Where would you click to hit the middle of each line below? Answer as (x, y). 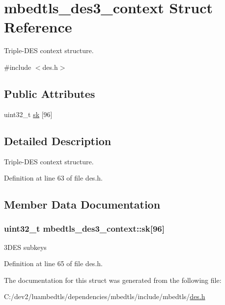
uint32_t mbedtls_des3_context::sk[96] (84, 229)
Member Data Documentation (82, 204)
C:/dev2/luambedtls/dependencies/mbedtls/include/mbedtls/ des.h (105, 296)
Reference (38, 27)
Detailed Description (58, 140)
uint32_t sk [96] (28, 114)
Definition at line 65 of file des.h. (53, 263)
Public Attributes (50, 93)
